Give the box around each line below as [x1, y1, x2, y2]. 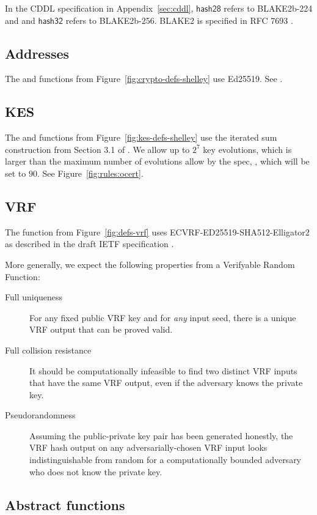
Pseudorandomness [5, 409, 76, 421]
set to [5, 166, 26, 179]
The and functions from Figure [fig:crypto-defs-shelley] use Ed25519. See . [5, 72, 283, 85]
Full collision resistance [5, 343, 92, 356]
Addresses [5, 43, 70, 62]
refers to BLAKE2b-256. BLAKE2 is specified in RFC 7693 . [65, 13, 293, 26]
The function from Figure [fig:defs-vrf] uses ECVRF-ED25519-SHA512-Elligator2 [5, 225, 310, 238]
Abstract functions [5, 495, 125, 514]
